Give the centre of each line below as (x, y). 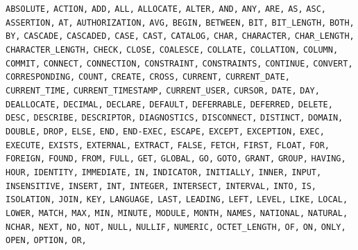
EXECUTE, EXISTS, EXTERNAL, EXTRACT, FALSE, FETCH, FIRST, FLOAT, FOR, (168, 145)
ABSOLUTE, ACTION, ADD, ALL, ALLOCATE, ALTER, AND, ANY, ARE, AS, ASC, (166, 9)
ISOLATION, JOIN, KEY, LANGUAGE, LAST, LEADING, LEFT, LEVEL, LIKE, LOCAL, (177, 200)
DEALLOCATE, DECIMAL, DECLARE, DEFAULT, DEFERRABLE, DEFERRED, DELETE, (169, 104)
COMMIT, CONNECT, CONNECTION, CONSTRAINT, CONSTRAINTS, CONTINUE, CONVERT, (179, 63)
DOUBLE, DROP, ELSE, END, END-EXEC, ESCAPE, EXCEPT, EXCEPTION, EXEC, (165, 131)
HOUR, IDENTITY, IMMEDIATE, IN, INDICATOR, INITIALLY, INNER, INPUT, (164, 172)
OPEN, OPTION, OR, (46, 241)
